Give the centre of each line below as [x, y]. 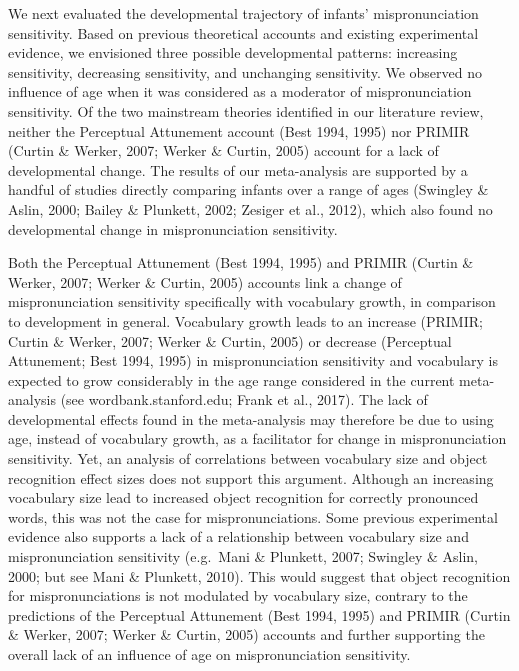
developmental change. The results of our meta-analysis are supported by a [238, 169]
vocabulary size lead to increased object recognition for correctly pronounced [243, 497]
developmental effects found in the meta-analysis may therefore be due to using [251, 418]
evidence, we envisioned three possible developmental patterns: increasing [233, 52]
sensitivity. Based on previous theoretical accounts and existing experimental [243, 32]
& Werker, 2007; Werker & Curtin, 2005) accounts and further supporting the [246, 634]
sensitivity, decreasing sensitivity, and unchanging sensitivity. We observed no [245, 71]
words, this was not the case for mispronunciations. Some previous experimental [253, 516]
